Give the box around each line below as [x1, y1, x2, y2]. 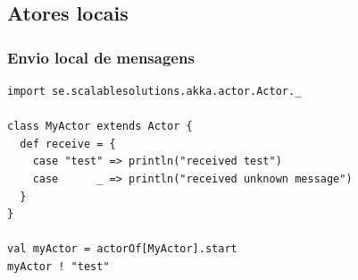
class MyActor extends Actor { [7, 120, 193, 133]
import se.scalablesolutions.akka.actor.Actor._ [7, 85, 302, 98]
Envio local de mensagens [7, 46, 195, 68]
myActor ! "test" [7, 259, 110, 273]
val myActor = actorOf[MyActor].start [7, 242, 237, 256]
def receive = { [20, 137, 116, 150]
